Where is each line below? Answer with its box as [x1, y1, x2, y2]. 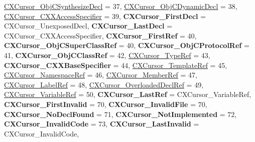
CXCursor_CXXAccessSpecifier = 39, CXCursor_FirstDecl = [4, 10, 206, 21]
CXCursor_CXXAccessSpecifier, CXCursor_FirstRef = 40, [4, 30, 197, 40]
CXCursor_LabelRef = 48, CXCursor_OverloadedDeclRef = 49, [4, 79, 204, 89]
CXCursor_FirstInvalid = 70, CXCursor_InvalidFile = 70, [4, 98, 207, 109]
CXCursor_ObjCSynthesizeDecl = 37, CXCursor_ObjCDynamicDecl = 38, [4, 1, 237, 11]
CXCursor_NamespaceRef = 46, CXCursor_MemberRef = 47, [4, 69, 198, 80]
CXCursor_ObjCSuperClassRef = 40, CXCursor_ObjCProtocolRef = [4, 40, 249, 50]
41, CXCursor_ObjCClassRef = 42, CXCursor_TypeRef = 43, [4, 49, 210, 60]
